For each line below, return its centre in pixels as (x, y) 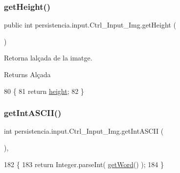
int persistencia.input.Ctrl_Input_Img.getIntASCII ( (84, 131)
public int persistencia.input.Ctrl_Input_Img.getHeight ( (90, 25)
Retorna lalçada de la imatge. (48, 58)
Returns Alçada (27, 74)
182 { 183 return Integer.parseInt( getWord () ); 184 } (84, 164)
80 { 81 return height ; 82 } (44, 91)
